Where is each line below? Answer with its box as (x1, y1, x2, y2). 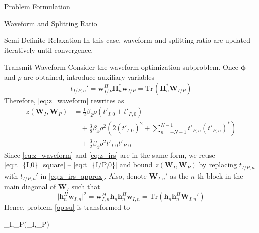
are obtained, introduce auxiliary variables (24, 71, 155, 82)
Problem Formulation (4, 1, 70, 11)
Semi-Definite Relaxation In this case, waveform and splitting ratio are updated (4, 35, 251, 45)
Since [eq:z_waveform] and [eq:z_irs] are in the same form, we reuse (4, 149, 215, 160)
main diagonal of (4, 181, 56, 192)
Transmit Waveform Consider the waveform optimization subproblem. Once (4, 62, 238, 72)
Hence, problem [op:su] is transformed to (4, 202, 130, 212)
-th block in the (195, 170, 243, 181)
